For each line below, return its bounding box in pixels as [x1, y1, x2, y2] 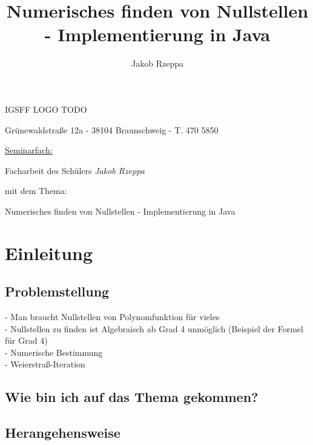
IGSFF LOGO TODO [5, 102, 87, 115]
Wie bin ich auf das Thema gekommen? [5, 387, 259, 406]
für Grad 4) [5, 334, 48, 347]
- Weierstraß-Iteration [5, 358, 85, 370]
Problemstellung [5, 282, 110, 301]
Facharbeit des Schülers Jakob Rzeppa [5, 164, 145, 176]
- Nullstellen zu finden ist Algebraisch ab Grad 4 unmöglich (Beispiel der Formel [5, 322, 303, 335]
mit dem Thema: [5, 184, 67, 197]
